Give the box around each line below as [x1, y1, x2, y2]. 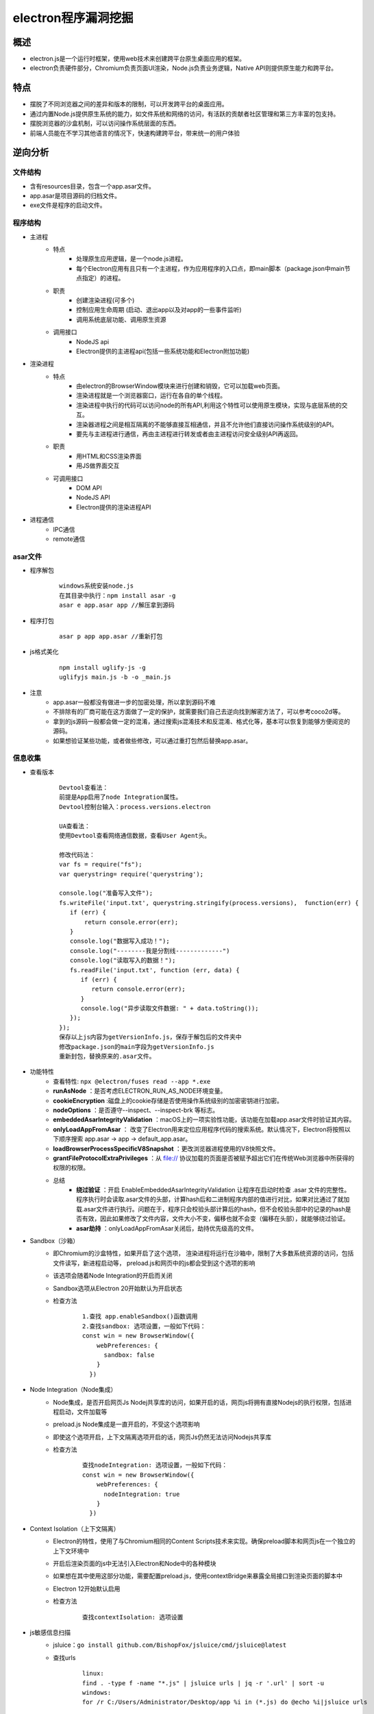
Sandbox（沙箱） [29, 1237, 79, 1245]
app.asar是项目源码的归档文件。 [29, 192, 121, 200]
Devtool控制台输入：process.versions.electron [59, 803, 211, 810]
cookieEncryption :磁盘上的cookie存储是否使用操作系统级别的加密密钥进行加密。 [53, 1096, 284, 1105]
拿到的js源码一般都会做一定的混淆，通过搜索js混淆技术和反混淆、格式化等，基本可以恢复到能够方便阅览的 [53, 717, 351, 725]
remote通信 [53, 535, 86, 543]
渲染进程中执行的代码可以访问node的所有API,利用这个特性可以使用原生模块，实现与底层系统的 [76, 401, 342, 409]
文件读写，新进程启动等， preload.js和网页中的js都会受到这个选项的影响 [53, 1259, 255, 1267]
